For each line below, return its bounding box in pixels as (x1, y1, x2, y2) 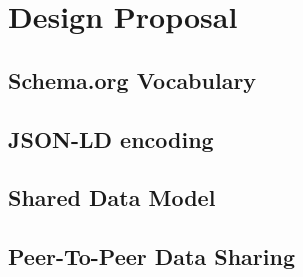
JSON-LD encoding (8, 123, 214, 154)
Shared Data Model (8, 182, 216, 213)
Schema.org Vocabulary (8, 64, 257, 95)
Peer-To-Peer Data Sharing (8, 241, 295, 272)
